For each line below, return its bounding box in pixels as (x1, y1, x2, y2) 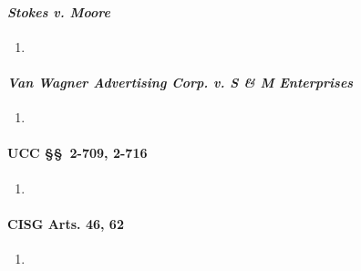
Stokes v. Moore (7, 2, 110, 21)
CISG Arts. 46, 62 (7, 214, 124, 233)
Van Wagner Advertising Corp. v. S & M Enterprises (7, 72, 354, 91)
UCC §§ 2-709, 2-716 (7, 143, 148, 162)
